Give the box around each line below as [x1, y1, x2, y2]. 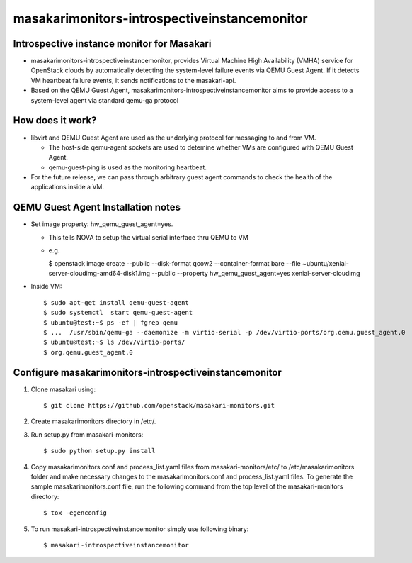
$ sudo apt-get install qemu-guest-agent [43, 299, 189, 306]
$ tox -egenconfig [43, 509, 108, 517]
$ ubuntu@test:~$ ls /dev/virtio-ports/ [43, 338, 185, 347]
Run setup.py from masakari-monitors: [30, 430, 144, 439]
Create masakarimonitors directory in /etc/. [30, 417, 156, 425]
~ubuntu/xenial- [302, 259, 350, 267]
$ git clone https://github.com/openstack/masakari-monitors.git [43, 401, 275, 409]
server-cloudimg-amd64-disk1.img [48, 269, 151, 277]
